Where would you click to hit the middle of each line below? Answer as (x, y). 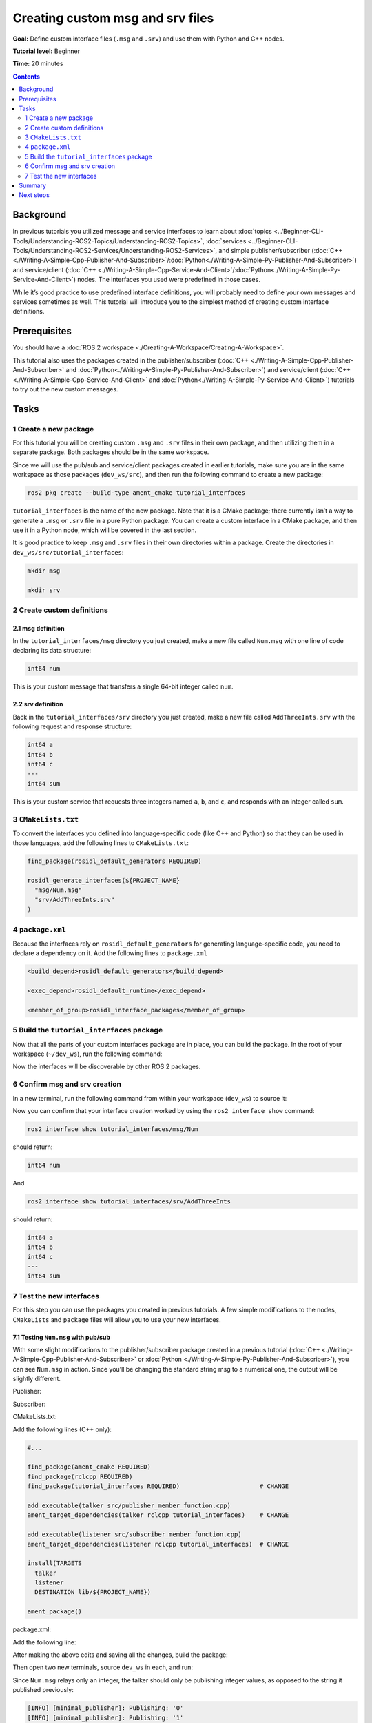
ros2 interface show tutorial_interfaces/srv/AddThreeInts (129, 1201)
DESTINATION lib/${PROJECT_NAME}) (93, 1592)
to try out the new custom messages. (65, 389)
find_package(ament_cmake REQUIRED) (89, 1467)
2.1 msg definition (39, 628)
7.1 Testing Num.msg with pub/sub (61, 1337)
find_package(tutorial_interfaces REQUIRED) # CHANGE (158, 1486)
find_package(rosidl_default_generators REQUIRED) (115, 861)
